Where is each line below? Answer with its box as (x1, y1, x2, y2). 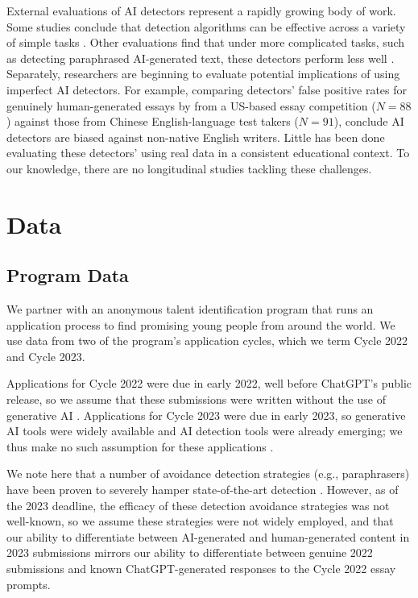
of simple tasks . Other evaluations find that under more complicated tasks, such (6, 34, 405, 51)
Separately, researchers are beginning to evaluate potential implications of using (6, 65, 400, 82)
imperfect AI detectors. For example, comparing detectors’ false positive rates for (6, 81, 408, 98)
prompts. (6, 575, 51, 592)
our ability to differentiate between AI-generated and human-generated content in (6, 528, 410, 545)
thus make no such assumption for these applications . (6, 438, 274, 455)
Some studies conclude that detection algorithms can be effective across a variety (6, 18, 406, 35)
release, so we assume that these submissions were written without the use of (6, 391, 386, 408)
